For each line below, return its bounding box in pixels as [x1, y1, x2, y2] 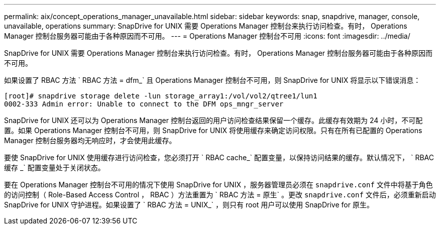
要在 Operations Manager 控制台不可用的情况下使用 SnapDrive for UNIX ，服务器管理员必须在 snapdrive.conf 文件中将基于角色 [4, 180, 433, 189]
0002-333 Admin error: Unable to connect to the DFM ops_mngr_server [4, 100, 284, 108]
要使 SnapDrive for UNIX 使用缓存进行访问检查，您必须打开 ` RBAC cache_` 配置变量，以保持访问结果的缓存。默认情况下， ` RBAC [4, 153, 434, 162]
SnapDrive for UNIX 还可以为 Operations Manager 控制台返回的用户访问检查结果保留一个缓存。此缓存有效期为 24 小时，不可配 [4, 116, 423, 125]
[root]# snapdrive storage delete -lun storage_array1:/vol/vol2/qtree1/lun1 [4, 92, 317, 100]
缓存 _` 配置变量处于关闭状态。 [4, 163, 105, 172]
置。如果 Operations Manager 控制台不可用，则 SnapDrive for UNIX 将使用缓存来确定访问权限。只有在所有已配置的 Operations [4, 126, 422, 135]
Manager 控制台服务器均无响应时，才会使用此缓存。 [4, 136, 176, 145]
